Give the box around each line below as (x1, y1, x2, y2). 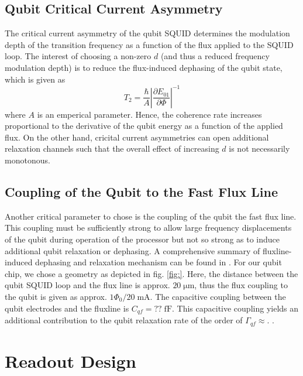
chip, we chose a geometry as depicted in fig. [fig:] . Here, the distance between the (5, 267, 298, 279)
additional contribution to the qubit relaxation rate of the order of (5, 314, 243, 326)
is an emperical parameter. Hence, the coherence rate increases (37, 108, 262, 120)
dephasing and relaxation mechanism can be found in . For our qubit (35, 256, 282, 268)
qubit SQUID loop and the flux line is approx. (5, 279, 170, 291)
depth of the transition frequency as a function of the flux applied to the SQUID (5, 38, 294, 50)
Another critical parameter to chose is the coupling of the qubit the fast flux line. (5, 210, 297, 222)
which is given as (5, 73, 66, 85)
